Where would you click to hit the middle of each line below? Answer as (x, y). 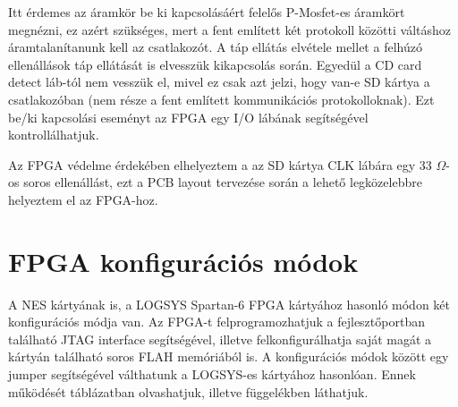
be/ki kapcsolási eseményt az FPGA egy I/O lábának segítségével (188, 117)
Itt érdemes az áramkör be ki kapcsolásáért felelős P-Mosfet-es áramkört (207, 12)
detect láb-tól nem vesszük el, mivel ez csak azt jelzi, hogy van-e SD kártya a (219, 82)
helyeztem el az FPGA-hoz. (83, 199)
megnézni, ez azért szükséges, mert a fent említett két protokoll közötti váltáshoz (229, 29)
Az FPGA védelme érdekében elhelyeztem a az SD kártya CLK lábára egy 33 (220, 164)
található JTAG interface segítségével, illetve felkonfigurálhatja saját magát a (220, 339)
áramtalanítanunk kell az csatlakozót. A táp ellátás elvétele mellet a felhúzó (215, 47)
